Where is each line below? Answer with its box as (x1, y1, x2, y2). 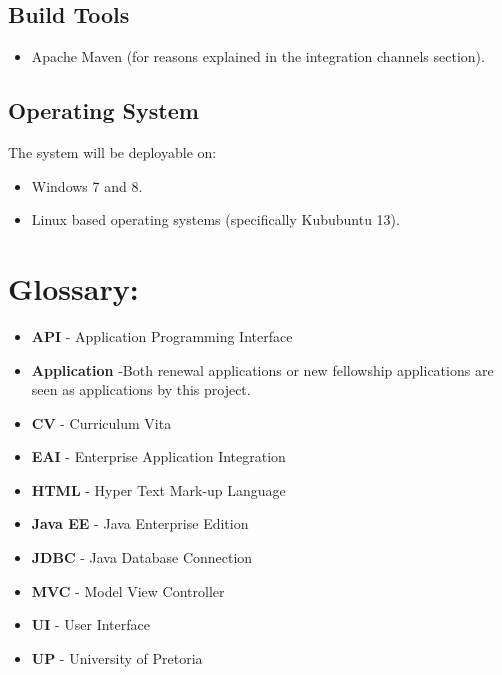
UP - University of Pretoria (31, 647, 203, 668)
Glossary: (8, 267, 139, 308)
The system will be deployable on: (8, 142, 217, 162)
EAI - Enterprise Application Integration (31, 446, 286, 467)
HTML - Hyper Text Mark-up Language (31, 479, 286, 500)
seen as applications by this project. (31, 379, 251, 400)
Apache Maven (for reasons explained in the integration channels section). (31, 46, 485, 67)
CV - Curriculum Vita (31, 412, 172, 433)
